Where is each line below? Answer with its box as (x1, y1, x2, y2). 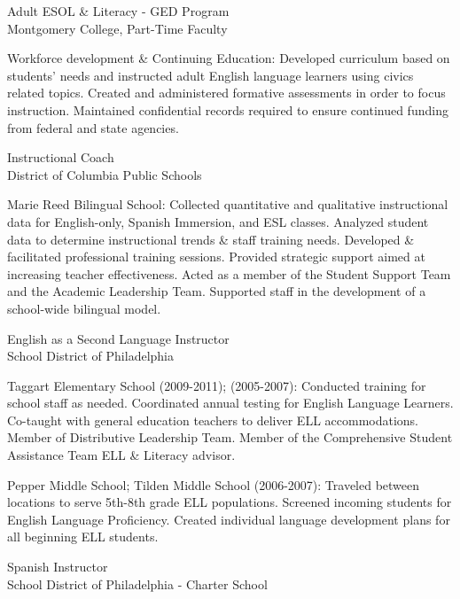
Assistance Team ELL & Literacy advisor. (7, 446, 236, 464)
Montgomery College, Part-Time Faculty (7, 19, 228, 37)
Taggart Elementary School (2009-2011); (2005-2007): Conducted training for (7, 376, 426, 394)
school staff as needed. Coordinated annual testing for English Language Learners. (7, 393, 454, 412)
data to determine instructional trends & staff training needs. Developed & (7, 229, 415, 248)
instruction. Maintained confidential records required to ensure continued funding (7, 100, 448, 119)
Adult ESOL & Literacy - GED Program (7, 2, 230, 19)
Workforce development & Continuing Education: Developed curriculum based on (7, 49, 450, 67)
